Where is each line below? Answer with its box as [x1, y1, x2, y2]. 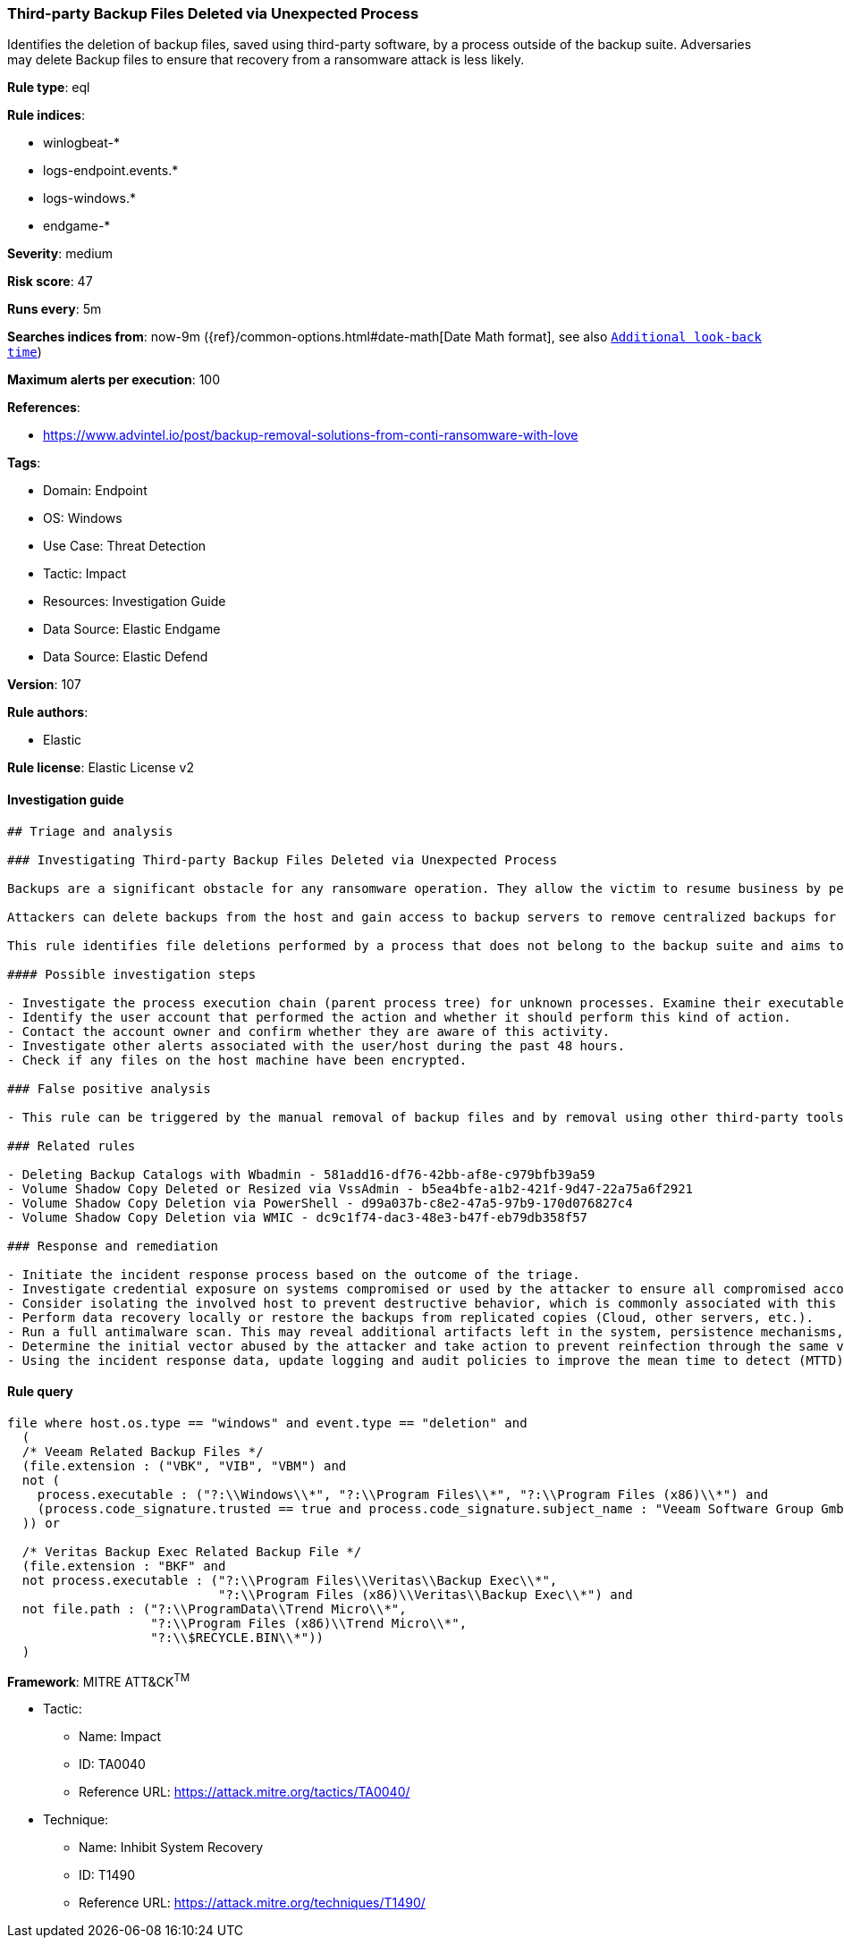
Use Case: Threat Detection [43, 538, 207, 554]
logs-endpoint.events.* [43, 163, 179, 179]
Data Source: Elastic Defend [43, 649, 208, 665]
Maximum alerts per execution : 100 [7, 372, 221, 388]
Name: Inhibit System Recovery [79, 1840, 264, 1856]
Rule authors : [7, 704, 89, 720]
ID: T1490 [79, 1867, 136, 1883]
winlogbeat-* [43, 135, 120, 151]
